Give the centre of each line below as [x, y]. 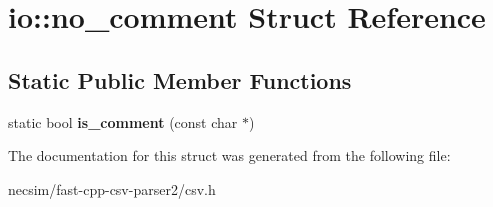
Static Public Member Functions [180, 79]
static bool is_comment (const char [123, 121]
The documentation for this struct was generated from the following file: [229, 155]
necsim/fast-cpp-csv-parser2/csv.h [112, 188]
